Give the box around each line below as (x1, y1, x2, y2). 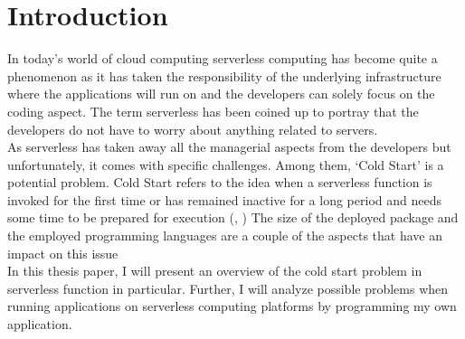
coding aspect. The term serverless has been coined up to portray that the (7, 101, 419, 120)
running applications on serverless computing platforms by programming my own (7, 297, 457, 315)
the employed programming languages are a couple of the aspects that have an (7, 226, 442, 245)
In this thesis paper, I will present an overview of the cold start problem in (7, 261, 422, 280)
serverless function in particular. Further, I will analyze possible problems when (7, 278, 449, 297)
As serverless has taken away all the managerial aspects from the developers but (7, 137, 451, 156)
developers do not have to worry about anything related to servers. (7, 119, 378, 138)
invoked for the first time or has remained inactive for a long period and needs (7, 190, 441, 209)
